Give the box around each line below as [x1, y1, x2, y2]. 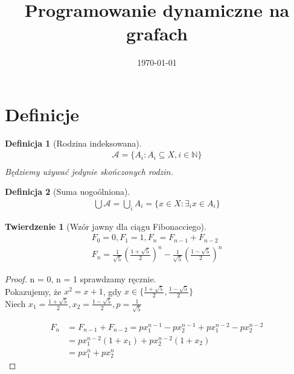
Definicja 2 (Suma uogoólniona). [5, 185, 130, 198]
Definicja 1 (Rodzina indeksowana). [5, 136, 142, 149]
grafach [126, 21, 188, 46]
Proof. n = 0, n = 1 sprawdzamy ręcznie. [5, 273, 156, 285]
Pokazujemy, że [5, 285, 62, 297]
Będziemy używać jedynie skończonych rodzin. [5, 165, 173, 177]
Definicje [5, 101, 80, 126]
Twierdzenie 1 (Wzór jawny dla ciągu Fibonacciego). [5, 220, 206, 232]
